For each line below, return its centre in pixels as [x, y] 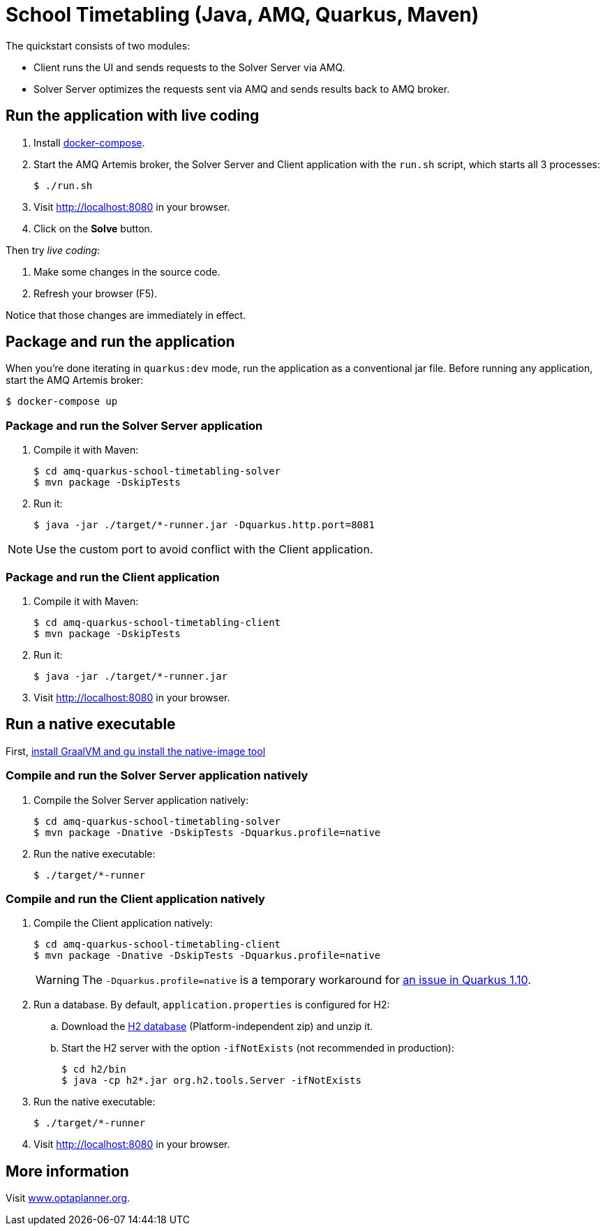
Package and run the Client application [113, 577]
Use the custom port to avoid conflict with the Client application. [204, 550]
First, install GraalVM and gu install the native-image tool [136, 751]
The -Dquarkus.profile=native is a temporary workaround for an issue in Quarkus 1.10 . [306, 980]
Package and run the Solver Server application [134, 425]
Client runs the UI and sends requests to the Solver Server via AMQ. [189, 67]
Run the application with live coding [133, 116]
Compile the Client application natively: [123, 923]
